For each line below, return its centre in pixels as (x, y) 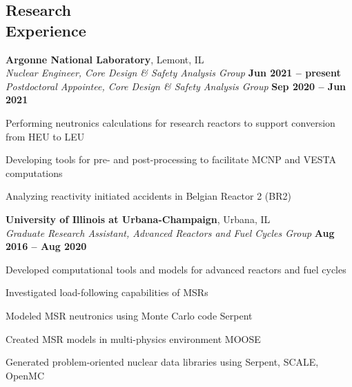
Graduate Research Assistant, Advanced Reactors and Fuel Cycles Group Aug (170, 232)
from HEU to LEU (45, 136)
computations (34, 172)
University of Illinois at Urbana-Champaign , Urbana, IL (138, 219)
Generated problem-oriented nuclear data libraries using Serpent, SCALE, (162, 362)
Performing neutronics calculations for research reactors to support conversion (170, 122)
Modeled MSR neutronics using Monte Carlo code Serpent (129, 315)
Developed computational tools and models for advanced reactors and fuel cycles (176, 269)
